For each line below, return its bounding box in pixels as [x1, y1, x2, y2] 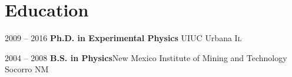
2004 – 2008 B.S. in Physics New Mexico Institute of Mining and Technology [5, 51, 287, 63]
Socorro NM [5, 63, 49, 75]
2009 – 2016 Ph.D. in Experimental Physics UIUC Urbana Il [5, 32, 241, 44]
